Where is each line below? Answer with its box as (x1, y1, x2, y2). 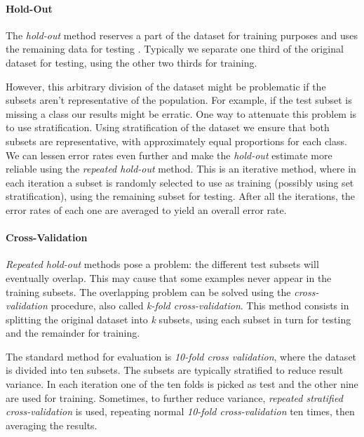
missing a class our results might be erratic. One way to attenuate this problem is (6, 106, 357, 121)
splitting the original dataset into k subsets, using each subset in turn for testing (6, 311, 351, 326)
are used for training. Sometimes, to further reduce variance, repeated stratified (6, 390, 343, 405)
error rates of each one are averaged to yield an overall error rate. (6, 202, 287, 217)
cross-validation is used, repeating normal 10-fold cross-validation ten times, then (6, 404, 355, 419)
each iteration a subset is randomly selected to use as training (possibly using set (6, 175, 354, 189)
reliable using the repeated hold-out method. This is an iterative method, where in (6, 161, 356, 176)
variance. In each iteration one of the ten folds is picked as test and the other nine (6, 377, 358, 391)
